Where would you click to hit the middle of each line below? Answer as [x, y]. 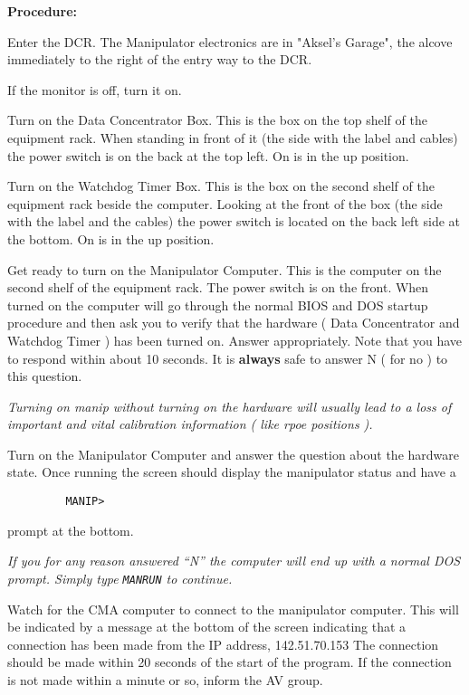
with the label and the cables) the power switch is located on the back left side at [234, 221]
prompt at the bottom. [71, 530]
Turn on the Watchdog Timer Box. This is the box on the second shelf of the [221, 186]
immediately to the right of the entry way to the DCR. [160, 59]
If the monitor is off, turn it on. [95, 89]
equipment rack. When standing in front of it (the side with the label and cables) [233, 137]
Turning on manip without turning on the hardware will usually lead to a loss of [230, 406]
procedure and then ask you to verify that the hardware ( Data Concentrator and [234, 323]
